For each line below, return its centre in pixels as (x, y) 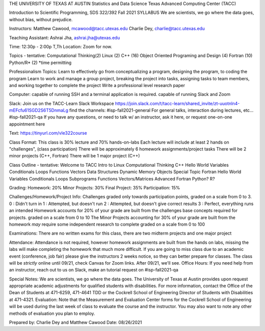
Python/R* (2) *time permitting (40, 62)
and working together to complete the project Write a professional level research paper (97, 85)
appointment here (27, 124)
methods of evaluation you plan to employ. (52, 313)
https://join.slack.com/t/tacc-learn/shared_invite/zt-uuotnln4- (177, 103)
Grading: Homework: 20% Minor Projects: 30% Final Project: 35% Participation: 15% (94, 187)
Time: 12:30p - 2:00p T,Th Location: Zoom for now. (61, 46)
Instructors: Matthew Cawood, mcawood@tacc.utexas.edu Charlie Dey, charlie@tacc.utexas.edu (107, 29)
